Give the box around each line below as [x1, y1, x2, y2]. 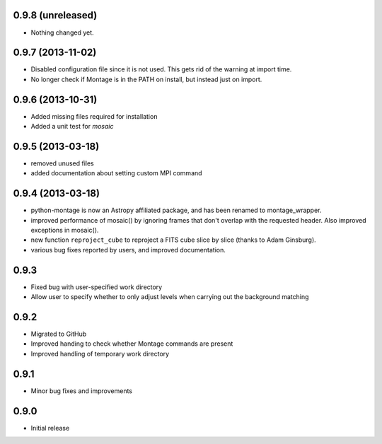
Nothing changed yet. [30, 28, 95, 37]
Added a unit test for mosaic [30, 122, 114, 131]
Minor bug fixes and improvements [30, 386, 132, 395]
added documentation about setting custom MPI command [30, 169, 202, 177]
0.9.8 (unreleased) [13, 9, 98, 21]
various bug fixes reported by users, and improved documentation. [30, 245, 226, 254]
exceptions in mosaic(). [30, 226, 99, 235]
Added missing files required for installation [30, 112, 158, 120]
